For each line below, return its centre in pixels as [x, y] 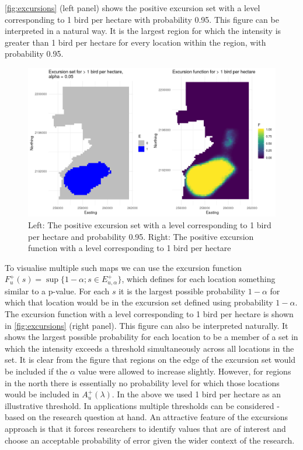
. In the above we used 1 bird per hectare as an [196, 394]
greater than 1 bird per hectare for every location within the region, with [135, 42]
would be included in [42, 394]
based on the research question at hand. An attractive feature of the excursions [147, 417]
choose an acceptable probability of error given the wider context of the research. [150, 440]
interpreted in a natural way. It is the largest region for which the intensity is [143, 31]
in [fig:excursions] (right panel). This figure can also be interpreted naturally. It [147, 325]
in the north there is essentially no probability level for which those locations [142, 382]
